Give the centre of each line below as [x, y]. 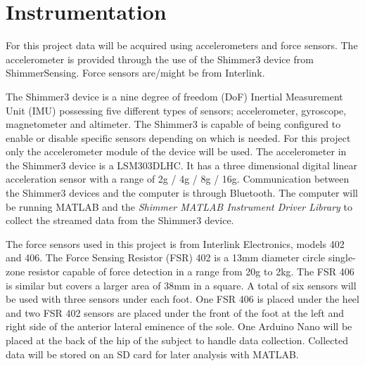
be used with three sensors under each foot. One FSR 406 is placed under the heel [182, 299]
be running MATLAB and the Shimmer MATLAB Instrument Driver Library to [179, 206]
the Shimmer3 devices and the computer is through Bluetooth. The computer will [182, 193]
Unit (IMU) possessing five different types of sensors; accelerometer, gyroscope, [176, 110]
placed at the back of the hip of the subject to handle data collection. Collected [177, 340]
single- [342, 257]
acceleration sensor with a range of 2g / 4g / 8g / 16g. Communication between [178, 179]
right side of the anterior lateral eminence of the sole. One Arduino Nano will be [179, 326]
